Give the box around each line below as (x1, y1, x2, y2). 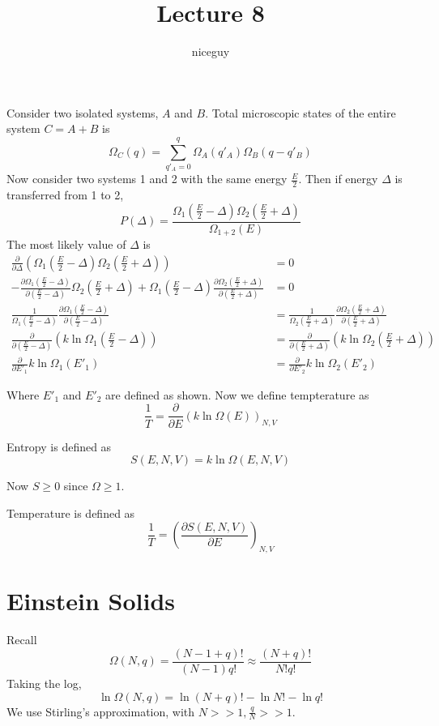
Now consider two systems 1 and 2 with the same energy (6, 170, 288, 187)
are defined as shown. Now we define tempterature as (105, 386, 369, 403)
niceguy (191, 43, 230, 60)
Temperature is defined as (6, 504, 135, 521)
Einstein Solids (6, 584, 175, 617)
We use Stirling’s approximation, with (6, 703, 195, 720)
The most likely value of (6, 236, 126, 253)
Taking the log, (6, 674, 82, 691)
